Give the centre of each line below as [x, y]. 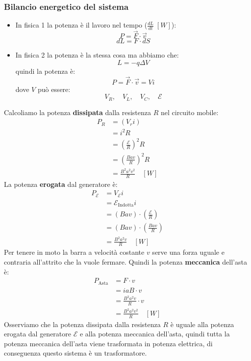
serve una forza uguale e [188, 252]
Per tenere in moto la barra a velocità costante [74, 252]
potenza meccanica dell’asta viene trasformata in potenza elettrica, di [108, 343]
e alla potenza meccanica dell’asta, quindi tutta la [155, 334]
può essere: [54, 89]
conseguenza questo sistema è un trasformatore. [75, 353]
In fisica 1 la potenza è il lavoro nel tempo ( [81, 25]
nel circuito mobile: [189, 112]
